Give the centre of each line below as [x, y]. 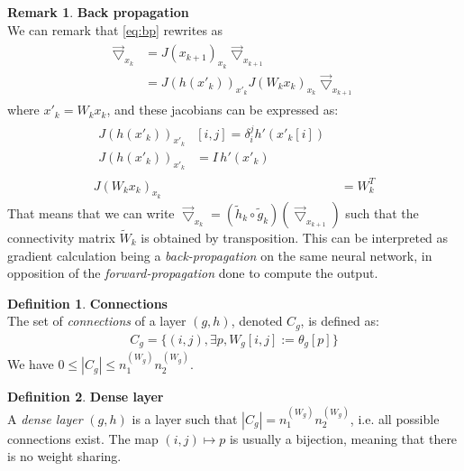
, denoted [257, 321]
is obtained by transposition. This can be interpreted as [295, 237]
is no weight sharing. [64, 456]
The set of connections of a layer [97, 321]
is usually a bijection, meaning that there [343, 438]
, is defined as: [340, 321]
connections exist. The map [83, 438]
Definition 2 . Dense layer [86, 397]
